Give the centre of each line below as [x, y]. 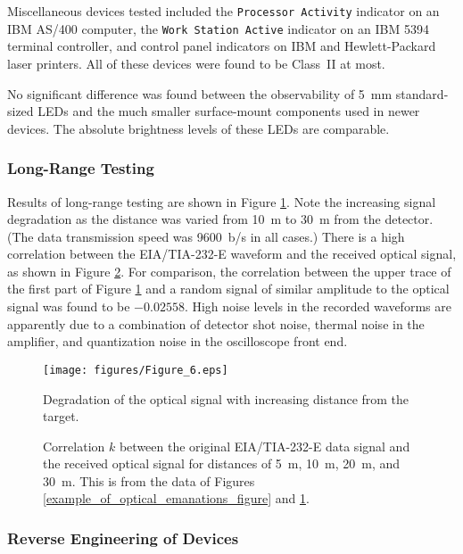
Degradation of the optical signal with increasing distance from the [226, 398]
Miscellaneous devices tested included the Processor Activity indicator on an [223, 11]
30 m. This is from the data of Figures [149, 480]
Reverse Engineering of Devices [123, 537]
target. [61, 416]
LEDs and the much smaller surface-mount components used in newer [229, 111]
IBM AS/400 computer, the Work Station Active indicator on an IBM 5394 [218, 28]
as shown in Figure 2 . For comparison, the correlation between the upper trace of [229, 271]
